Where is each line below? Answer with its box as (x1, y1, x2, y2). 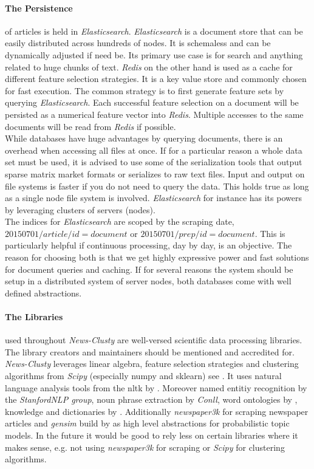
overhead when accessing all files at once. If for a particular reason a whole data (5, 143, 302, 156)
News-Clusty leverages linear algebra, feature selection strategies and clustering (5, 357, 299, 370)
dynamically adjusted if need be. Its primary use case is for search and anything (5, 48, 303, 61)
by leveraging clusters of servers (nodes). (5, 203, 155, 216)
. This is (254, 227, 285, 239)
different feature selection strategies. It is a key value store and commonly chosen (5, 72, 307, 85)
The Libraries (5, 310, 63, 323)
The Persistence (5, 1, 73, 14)
